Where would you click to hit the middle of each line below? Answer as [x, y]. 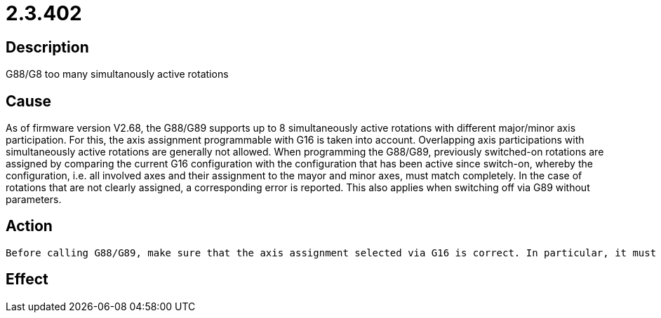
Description [47, 47]
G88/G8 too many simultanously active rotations [117, 74]
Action [29, 226]
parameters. [34, 200]
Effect [27, 279]
